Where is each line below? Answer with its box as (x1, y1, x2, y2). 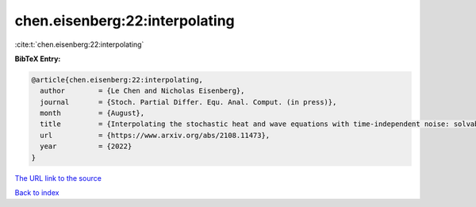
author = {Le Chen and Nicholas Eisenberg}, (40, 86, 245, 95)
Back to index (14, 188, 59, 197)
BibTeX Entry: (14, 54, 61, 63)
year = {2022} (40, 142, 132, 151)
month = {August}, (40, 109, 145, 118)
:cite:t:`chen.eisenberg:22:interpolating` (14, 40, 144, 49)
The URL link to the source (14, 173, 102, 182)
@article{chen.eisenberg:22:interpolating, (31, 75, 204, 84)
